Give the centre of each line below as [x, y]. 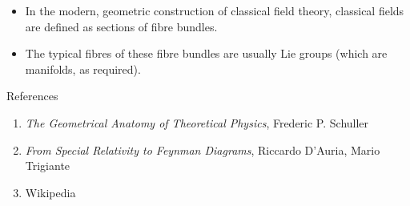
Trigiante [48, 166]
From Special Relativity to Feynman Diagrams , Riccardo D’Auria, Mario [203, 149]
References [32, 96]
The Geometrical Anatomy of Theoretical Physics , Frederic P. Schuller [197, 122]
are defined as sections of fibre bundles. [121, 26]
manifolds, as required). [83, 69]
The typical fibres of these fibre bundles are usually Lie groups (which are [206, 53]
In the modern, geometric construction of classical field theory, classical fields [215, 10]
